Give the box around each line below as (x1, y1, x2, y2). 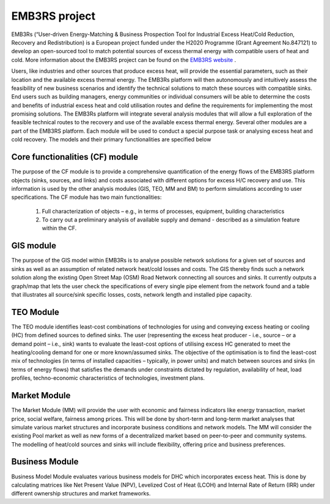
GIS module (11, 240, 56, 251)
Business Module (11, 456, 79, 467)
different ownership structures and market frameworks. (11, 490, 151, 497)
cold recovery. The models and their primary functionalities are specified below (11, 136, 211, 143)
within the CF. (42, 224, 77, 232)
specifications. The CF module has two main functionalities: (11, 193, 162, 201)
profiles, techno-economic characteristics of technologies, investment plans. (11, 374, 205, 382)
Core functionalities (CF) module (11, 152, 139, 162)
